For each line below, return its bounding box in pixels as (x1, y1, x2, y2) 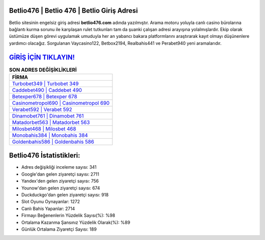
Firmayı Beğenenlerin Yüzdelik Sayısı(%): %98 (21, 212, 115, 218)
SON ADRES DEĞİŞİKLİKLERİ (9, 66, 77, 73)
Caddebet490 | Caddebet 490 (12, 87, 82, 93)
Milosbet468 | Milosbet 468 (12, 125, 76, 132)
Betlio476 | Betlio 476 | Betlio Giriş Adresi (9, 6, 138, 15)
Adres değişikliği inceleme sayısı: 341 (21, 164, 97, 170)
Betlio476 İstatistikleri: (9, 151, 80, 160)
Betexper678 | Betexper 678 (12, 93, 78, 100)
